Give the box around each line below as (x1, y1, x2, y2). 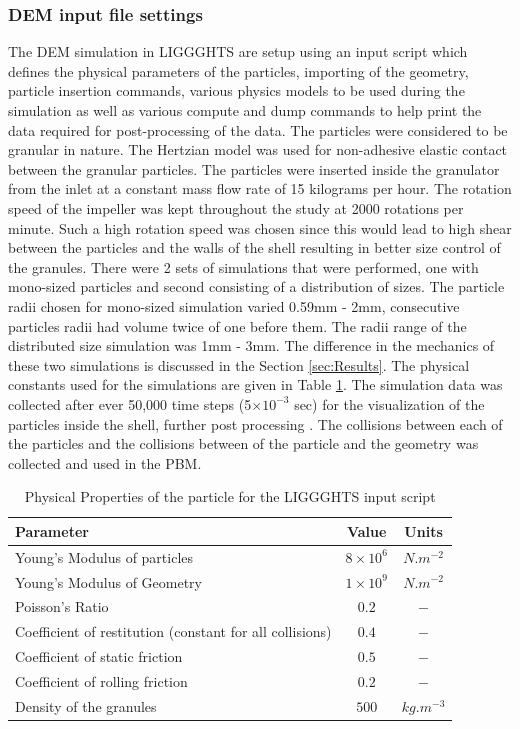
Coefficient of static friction (15, 646, 183, 667)
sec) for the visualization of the (294, 393, 485, 414)
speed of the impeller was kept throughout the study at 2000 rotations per (8, 197, 464, 218)
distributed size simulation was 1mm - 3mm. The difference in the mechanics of (8, 335, 495, 356)
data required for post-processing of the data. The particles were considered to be (8, 119, 508, 140)
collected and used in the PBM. (8, 452, 202, 473)
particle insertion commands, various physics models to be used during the (8, 80, 465, 101)
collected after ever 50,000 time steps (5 (8, 393, 252, 414)
